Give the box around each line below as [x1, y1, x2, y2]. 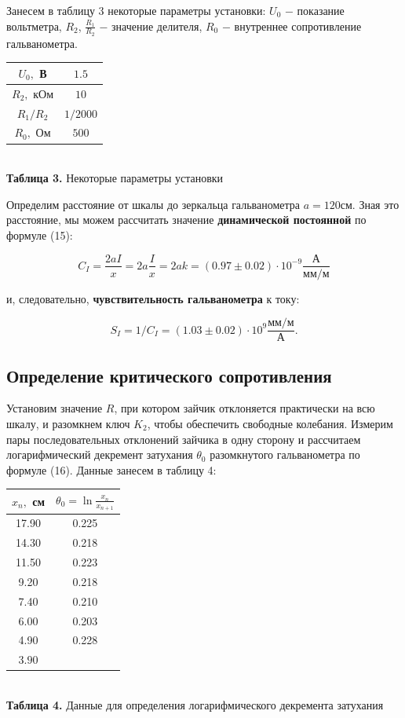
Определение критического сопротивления [6, 363, 332, 387]
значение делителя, [111, 17, 202, 34]
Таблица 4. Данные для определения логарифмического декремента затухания [6, 696, 384, 713]
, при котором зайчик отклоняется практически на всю [114, 400, 375, 416]
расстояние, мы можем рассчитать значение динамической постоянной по [6, 211, 367, 228]
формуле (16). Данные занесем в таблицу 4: [6, 461, 217, 478]
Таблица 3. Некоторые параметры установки [6, 170, 224, 186]
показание [297, 2, 345, 18]
